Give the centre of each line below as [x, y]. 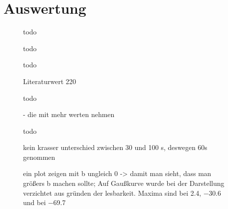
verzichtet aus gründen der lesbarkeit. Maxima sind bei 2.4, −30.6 [122, 193]
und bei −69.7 [44, 202]
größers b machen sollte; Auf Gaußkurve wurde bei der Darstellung [124, 183]
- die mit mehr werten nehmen [69, 114]
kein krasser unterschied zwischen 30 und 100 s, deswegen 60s [115, 147]
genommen [39, 157]
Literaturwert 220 [50, 81]
